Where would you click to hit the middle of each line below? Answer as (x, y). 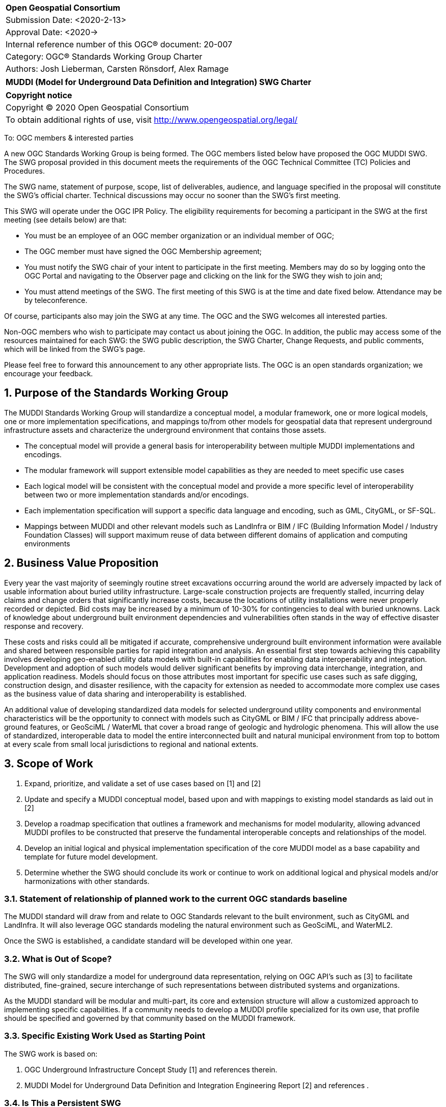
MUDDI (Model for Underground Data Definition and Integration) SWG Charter (159, 82)
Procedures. (25, 171)
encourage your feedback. (49, 373)
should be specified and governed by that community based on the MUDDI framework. (150, 1018)
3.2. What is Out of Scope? (58, 959)
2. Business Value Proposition (81, 563)
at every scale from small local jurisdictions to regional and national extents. (131, 744)
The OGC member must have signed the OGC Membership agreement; (143, 251)
